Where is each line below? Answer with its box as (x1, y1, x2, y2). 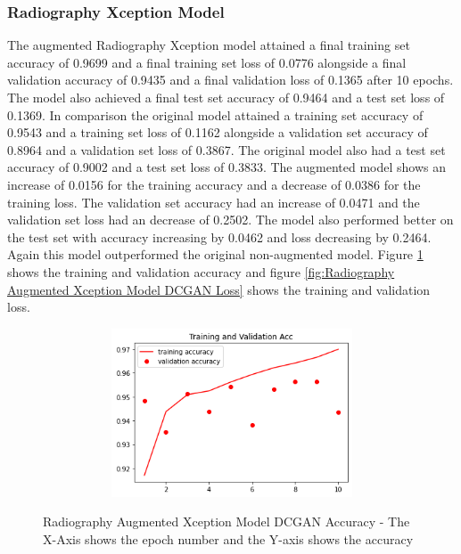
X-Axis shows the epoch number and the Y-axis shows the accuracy (43, 529, 414, 548)
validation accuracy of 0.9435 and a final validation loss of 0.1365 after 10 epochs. (7, 70, 454, 89)
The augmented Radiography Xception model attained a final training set (7, 36, 410, 54)
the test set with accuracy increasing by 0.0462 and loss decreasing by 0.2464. (7, 227, 432, 246)
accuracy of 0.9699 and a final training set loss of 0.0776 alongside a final (7, 53, 407, 71)
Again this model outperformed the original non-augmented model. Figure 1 (7, 245, 424, 264)
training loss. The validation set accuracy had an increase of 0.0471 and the (7, 192, 420, 211)
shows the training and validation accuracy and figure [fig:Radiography (7, 262, 395, 281)
